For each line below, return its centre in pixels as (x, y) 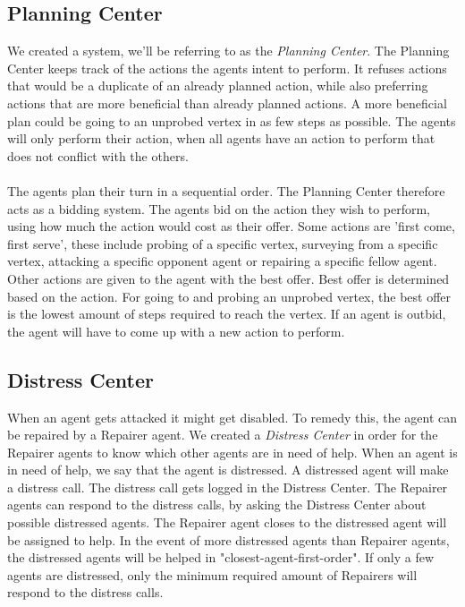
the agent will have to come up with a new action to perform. (176, 331)
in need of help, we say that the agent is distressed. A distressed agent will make (228, 470)
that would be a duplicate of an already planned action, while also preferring (218, 85)
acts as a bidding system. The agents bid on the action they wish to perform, (219, 208)
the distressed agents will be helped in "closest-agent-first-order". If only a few (221, 557)
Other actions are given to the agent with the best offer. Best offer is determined (228, 278)
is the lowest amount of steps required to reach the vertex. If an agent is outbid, (227, 314)
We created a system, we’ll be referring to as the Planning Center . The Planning (228, 51)
